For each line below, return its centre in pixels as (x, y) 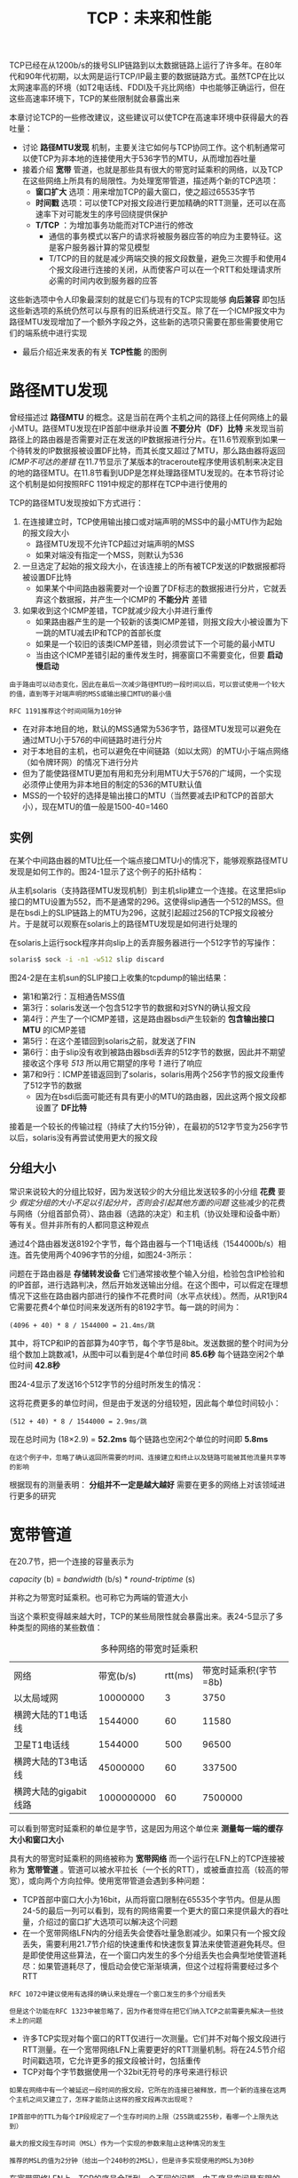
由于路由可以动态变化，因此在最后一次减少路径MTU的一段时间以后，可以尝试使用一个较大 (147, 685)
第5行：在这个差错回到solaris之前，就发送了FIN (109, 1041)
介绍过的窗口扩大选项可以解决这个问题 (108, 1921)
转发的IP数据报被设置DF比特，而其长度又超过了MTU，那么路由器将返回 (155, 451)
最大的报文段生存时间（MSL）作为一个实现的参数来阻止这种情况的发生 (118, 2143)
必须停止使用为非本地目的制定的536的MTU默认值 (112, 785)
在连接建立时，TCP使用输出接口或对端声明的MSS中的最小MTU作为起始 (152, 522)
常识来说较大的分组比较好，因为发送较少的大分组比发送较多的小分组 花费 (142, 1191)
